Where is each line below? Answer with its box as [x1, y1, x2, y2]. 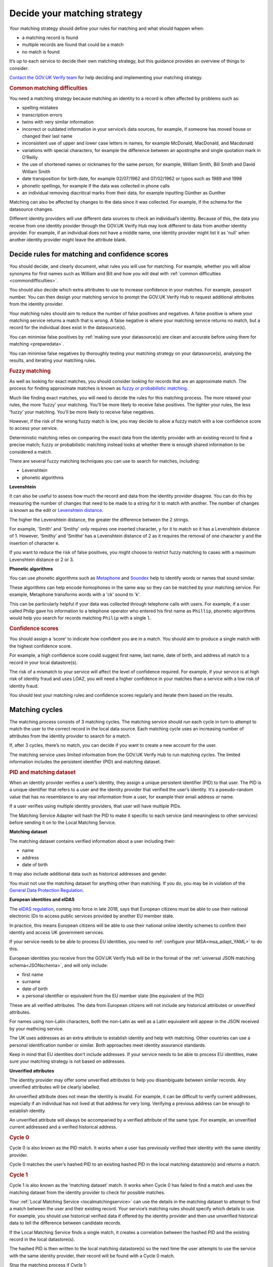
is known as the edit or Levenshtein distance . [9, 507, 104, 513]
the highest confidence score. [9, 643, 72, 649]
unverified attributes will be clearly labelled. [9, 1084, 101, 1090]
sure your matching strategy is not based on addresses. [9, 1058, 126, 1064]
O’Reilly [22, 155, 38, 161]
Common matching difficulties [9, 84, 88, 91]
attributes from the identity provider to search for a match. [9, 733, 131, 739]
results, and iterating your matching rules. [9, 357, 96, 363]
